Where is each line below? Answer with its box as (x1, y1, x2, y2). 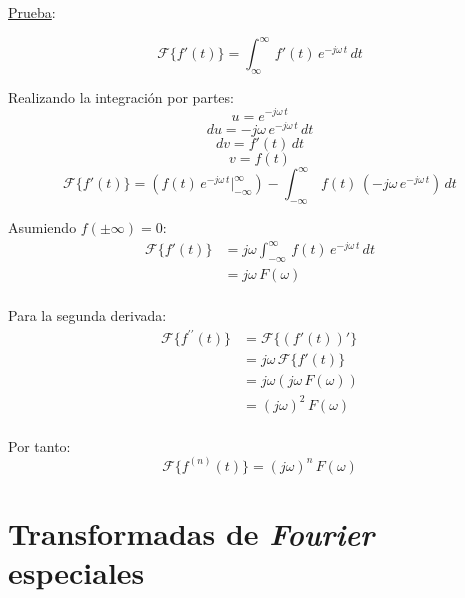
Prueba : (8, 2, 56, 22)
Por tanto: (8, 435, 71, 456)
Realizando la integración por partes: (8, 86, 234, 107)
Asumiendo (8, 216, 77, 237)
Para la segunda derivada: (8, 304, 167, 325)
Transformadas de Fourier (8, 512, 375, 554)
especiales (8, 552, 145, 593)
